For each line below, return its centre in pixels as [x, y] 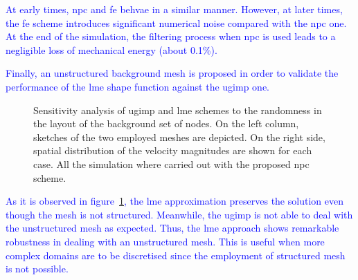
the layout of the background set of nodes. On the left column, [166, 123]
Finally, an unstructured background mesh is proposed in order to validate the [172, 73]
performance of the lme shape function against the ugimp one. [137, 86]
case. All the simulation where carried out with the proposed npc [171, 164]
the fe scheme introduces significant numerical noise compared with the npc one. [176, 22]
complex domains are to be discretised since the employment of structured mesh [176, 255]
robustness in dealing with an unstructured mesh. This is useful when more [165, 241]
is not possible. [37, 269]
